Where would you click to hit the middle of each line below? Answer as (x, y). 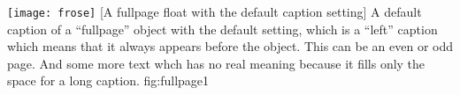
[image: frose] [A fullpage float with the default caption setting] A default (215, 11)
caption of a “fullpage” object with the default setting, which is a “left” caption (222, 29)
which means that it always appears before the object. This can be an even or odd (230, 46)
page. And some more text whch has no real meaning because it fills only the (216, 63)
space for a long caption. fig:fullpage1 (108, 80)
